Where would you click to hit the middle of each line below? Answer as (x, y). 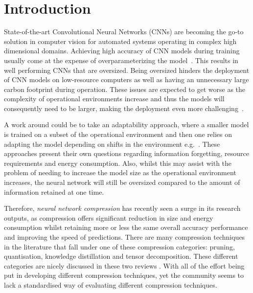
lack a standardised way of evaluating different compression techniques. (111, 284)
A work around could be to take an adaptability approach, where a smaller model (126, 124)
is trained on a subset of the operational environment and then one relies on (118, 134)
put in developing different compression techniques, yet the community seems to (124, 275)
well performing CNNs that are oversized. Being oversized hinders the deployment (127, 70)
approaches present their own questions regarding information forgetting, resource (126, 153)
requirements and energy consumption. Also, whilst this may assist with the (118, 163)
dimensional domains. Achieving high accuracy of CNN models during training (122, 51)
